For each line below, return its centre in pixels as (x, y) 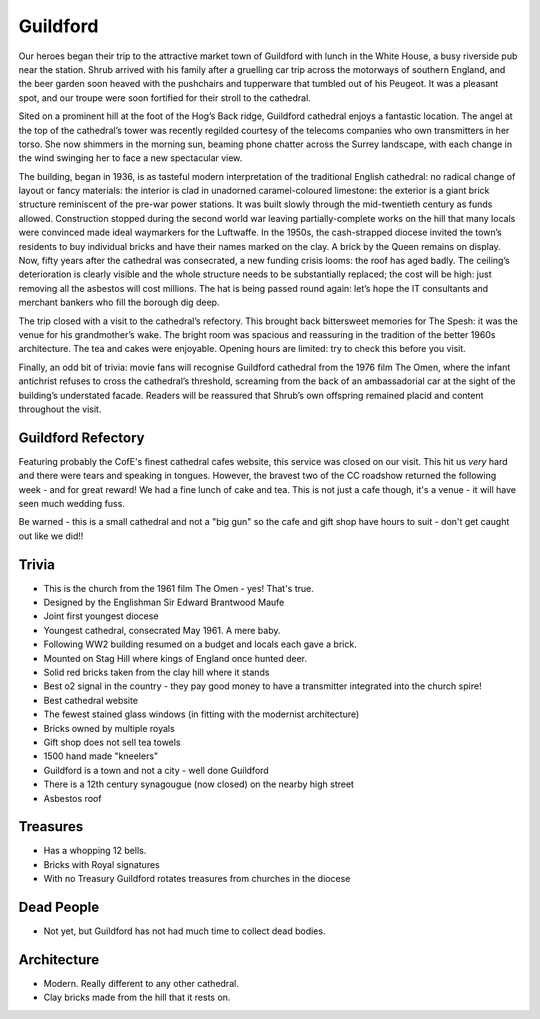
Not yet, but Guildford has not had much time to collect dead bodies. (184, 931)
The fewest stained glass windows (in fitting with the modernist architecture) (201, 714)
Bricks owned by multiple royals (109, 728)
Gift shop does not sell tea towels (112, 742)
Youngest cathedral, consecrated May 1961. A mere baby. (162, 630)
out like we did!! (51, 536)
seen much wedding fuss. (71, 503)
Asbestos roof (72, 798)
